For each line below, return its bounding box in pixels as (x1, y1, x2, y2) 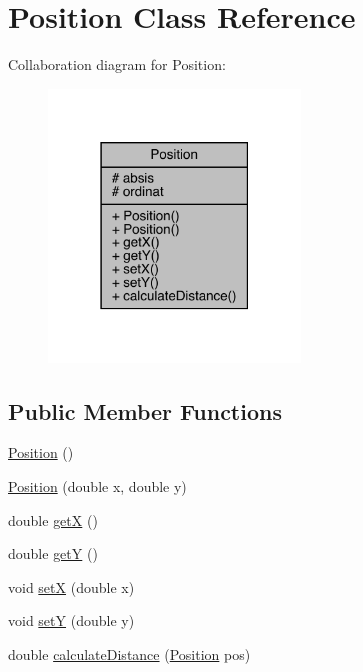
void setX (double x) (8, 576, 135, 597)
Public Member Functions (8, 395, 282, 426)
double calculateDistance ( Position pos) (8, 643, 251, 664)
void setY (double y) (8, 610, 135, 631)
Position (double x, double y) (8, 475, 187, 496)
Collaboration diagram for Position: (8, 54, 226, 75)
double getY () (8, 543, 98, 564)
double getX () (8, 509, 98, 530)
